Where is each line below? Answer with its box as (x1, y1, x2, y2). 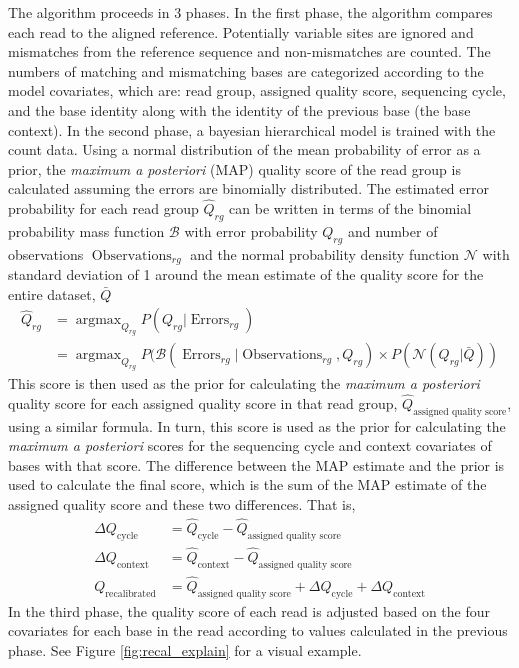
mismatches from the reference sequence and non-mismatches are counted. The (8, 41, 491, 62)
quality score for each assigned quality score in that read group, (8, 392, 398, 413)
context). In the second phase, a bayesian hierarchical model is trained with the (8, 119, 496, 140)
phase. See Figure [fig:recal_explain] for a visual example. (8, 639, 362, 660)
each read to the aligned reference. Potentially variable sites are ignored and (8, 21, 474, 42)
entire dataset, (8, 283, 96, 304)
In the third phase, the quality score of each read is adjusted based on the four (8, 600, 490, 621)
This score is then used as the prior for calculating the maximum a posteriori (8, 372, 480, 393)
